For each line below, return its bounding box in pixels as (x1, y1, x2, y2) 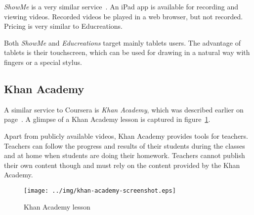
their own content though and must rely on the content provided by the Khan (4, 160, 240, 170)
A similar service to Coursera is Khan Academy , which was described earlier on (4, 104, 244, 114)
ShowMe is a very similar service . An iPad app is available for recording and (4, 1, 238, 11)
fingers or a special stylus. (4, 56, 82, 67)
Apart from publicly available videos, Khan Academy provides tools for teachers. (4, 130, 249, 141)
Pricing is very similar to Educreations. (4, 21, 123, 31)
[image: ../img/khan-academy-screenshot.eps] (24, 187, 176, 194)
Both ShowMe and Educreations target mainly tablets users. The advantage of (4, 37, 241, 48)
